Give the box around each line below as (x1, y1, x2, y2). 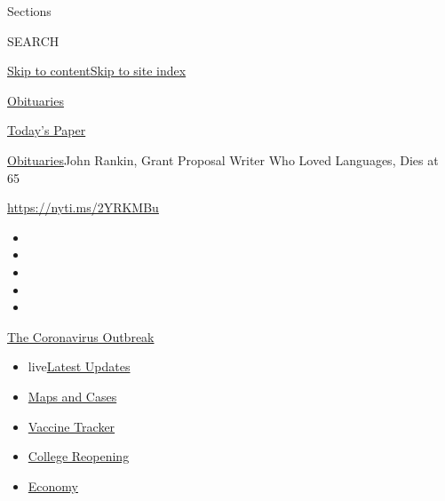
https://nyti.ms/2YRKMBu (7, 198, 159, 217)
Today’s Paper (7, 121, 86, 139)
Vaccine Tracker (28, 417, 115, 435)
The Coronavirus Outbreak (7, 327, 155, 346)
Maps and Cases (28, 386, 117, 405)
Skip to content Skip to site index (7, 61, 187, 80)
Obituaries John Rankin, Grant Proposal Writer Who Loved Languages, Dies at (7, 150, 439, 169)
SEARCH (7, 31, 60, 50)
